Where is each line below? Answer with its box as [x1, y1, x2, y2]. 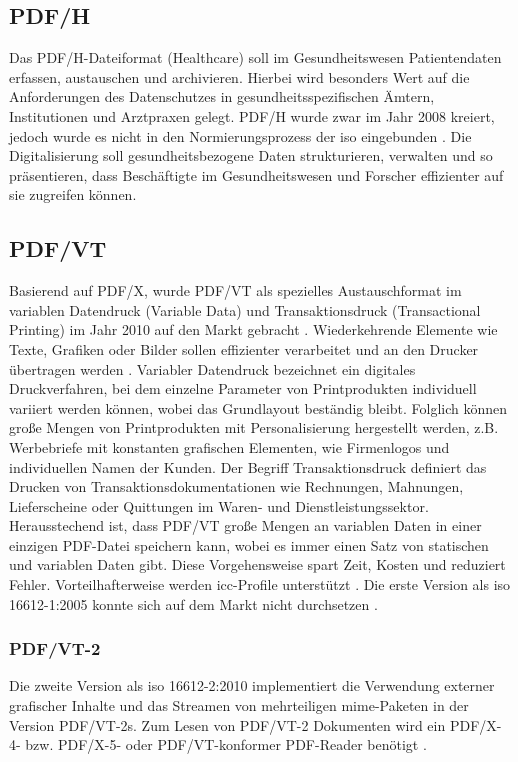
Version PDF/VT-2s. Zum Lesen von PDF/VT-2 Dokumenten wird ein [9, 714, 446, 735]
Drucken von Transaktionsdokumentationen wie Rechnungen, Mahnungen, [9, 476, 464, 497]
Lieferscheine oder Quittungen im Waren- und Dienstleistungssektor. [9, 495, 429, 516]
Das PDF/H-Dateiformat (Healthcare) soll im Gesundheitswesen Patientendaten [9, 47, 502, 68]
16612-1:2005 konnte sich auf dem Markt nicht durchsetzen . [9, 593, 378, 614]
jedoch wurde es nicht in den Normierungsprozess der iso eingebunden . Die [9, 125, 472, 146]
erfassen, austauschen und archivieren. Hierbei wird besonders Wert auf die [9, 66, 470, 87]
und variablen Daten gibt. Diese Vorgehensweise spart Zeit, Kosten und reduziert [9, 554, 506, 575]
